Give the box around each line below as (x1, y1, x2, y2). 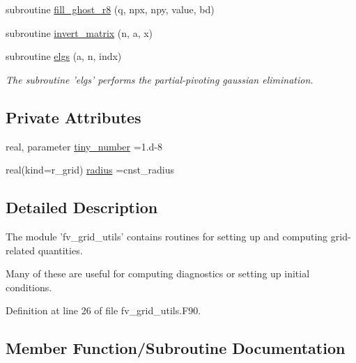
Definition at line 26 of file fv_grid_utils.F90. (6, 303, 201, 318)
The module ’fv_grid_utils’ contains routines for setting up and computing (6, 229, 328, 243)
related (6, 242, 36, 257)
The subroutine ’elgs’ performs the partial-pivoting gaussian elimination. (6, 72, 314, 86)
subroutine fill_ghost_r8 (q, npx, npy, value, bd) (6, 2, 215, 16)
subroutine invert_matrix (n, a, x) (6, 25, 153, 40)
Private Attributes (6, 106, 141, 128)
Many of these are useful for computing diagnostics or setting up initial (6, 266, 310, 281)
